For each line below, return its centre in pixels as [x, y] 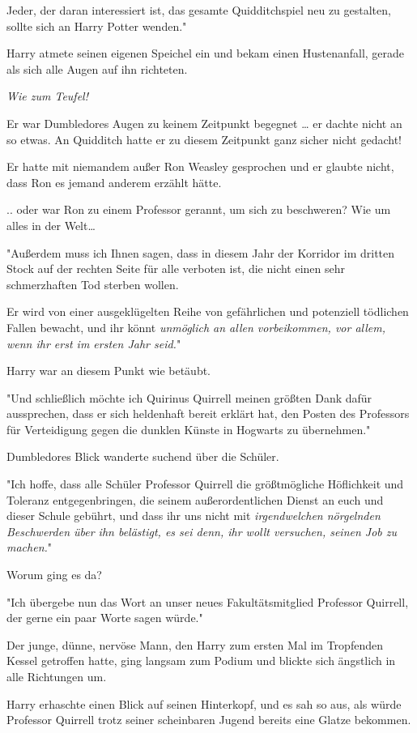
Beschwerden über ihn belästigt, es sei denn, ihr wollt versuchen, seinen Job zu [202, 531]
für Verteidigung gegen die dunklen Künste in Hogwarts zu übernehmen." [189, 429]
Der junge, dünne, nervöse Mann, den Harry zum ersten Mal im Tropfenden [195, 644]
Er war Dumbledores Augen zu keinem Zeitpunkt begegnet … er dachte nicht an [204, 123]
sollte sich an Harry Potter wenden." [97, 26]
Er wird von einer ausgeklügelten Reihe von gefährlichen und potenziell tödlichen [208, 311]
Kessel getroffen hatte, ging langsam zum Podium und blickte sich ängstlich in [201, 661]
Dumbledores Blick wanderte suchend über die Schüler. [143, 456]
